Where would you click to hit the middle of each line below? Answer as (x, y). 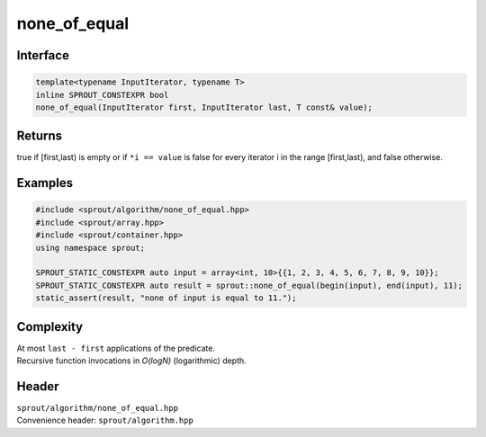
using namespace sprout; (90, 248)
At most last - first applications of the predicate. (116, 348)
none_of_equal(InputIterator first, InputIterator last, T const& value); (204, 107)
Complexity (50, 327)
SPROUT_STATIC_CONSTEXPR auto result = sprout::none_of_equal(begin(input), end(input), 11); (249, 285)
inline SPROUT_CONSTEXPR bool (102, 95)
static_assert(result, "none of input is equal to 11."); (166, 298)
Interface (43, 55)
